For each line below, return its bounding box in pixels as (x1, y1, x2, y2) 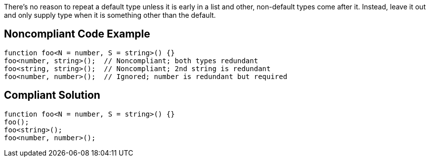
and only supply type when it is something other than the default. (4, 11, 216, 19)
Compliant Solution (4, 89, 100, 102)
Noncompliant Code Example (4, 28, 150, 40)
